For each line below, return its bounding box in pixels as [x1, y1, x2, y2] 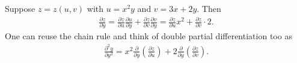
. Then [197, 2, 221, 14]
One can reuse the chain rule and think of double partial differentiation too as [5, 30, 292, 42]
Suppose [5, 2, 35, 14]
